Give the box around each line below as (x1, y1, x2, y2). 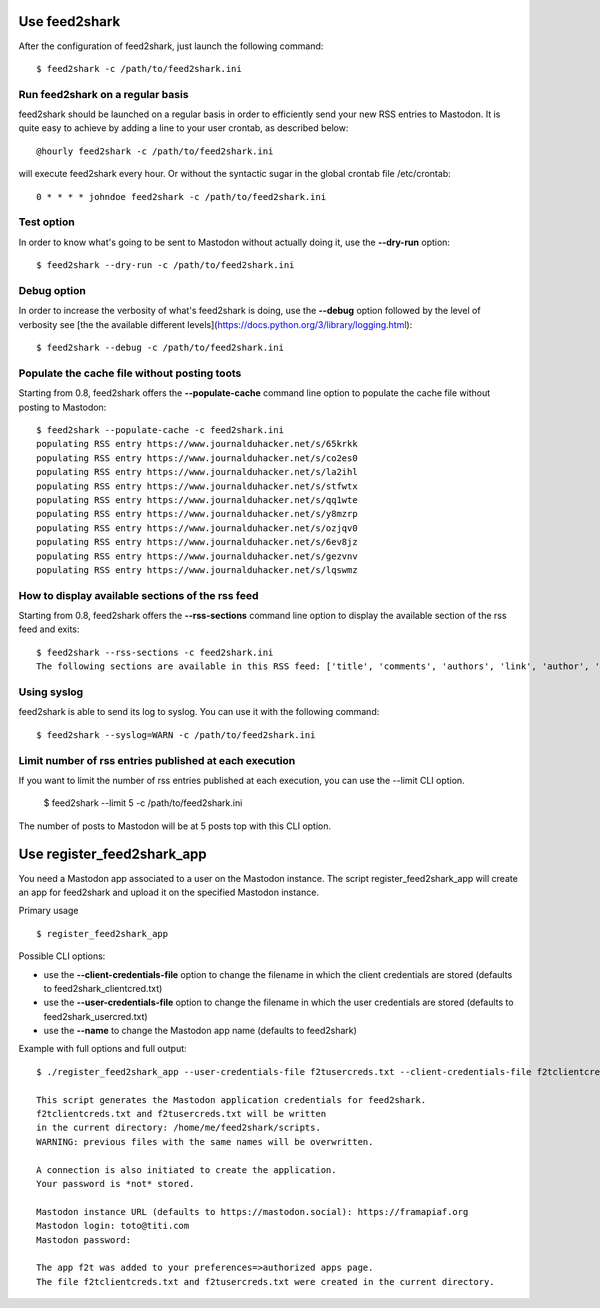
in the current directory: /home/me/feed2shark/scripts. (36, 1122, 322, 1134)
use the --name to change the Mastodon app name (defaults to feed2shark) (43, 1025, 357, 1037)
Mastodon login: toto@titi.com (36, 1220, 190, 1232)
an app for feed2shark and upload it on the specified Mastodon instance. (18, 886, 320, 898)
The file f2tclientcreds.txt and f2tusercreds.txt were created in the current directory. (36, 1276, 495, 1287)
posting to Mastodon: (18, 401, 107, 413)
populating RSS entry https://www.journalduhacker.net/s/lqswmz (36, 564, 359, 575)
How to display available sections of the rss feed (18, 588, 259, 602)
